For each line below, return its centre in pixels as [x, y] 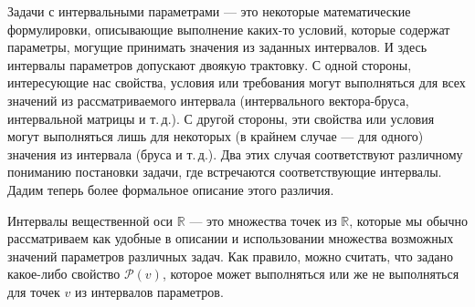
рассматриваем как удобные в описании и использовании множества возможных [231, 238]
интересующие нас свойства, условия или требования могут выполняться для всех [237, 82]
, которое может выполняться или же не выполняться [311, 274]
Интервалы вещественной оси [90, 220]
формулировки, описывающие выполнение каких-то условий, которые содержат [229, 29]
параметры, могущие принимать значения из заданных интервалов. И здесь [217, 47]
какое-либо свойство [64, 274]
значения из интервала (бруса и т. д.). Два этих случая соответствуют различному [235, 153]
